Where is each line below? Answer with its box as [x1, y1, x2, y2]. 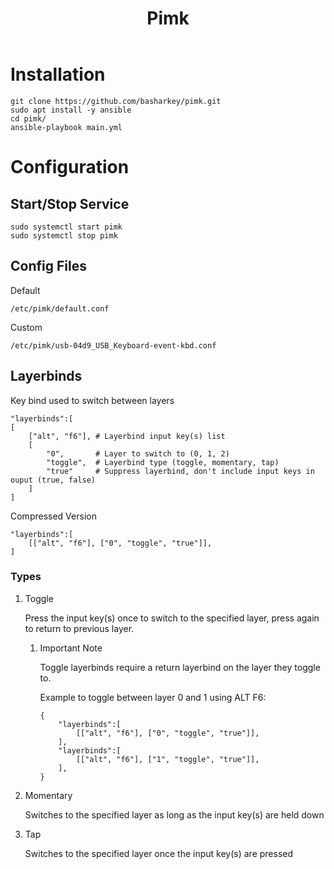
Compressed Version [10, 510, 97, 522]
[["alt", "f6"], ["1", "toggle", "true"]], [75, 754, 260, 764]
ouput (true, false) [10, 475, 97, 485]
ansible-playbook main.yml [10, 122, 123, 132]
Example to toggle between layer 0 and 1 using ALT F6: [39, 691, 267, 703]
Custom [10, 321, 43, 333]
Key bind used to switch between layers [10, 394, 175, 406]
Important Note [39, 642, 103, 654]
